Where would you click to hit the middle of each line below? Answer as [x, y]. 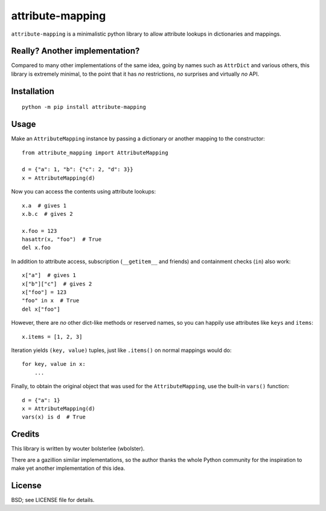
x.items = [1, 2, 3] [52, 337]
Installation [33, 91]
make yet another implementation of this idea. [68, 468]
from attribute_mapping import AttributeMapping [95, 152]
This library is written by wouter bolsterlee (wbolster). [78, 449]
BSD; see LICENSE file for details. [53, 500]
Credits [25, 435]
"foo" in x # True [51, 301]
